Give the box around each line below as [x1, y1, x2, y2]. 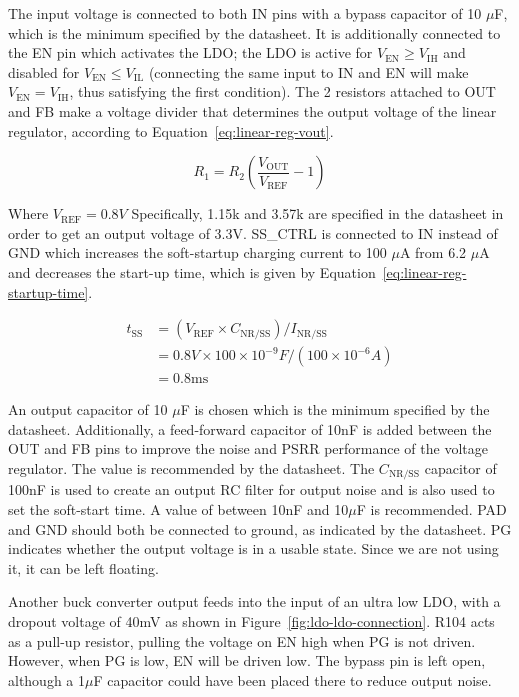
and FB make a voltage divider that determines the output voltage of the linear [8, 100, 497, 121]
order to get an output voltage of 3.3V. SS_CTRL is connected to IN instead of [8, 222, 498, 243]
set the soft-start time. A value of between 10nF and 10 [8, 499, 349, 520]
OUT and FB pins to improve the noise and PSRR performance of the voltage [8, 438, 488, 459]
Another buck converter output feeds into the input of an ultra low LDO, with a [8, 591, 501, 612]
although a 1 [8, 669, 86, 690]
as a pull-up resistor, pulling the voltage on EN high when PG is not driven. [8, 630, 476, 651]
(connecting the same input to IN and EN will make [148, 61, 469, 82]
